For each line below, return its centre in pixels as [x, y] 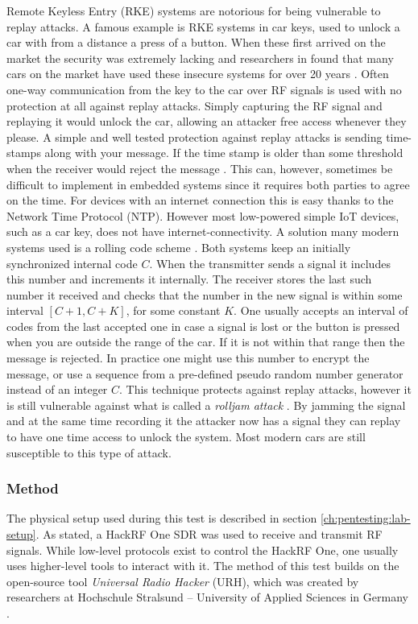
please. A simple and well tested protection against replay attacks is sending [195, 136]
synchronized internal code [72, 263]
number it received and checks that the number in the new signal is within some [205, 294]
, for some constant [173, 310]
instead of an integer [57, 389]
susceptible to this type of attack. [89, 452]
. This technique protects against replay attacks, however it [265, 389]
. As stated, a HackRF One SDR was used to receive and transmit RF [209, 534]
